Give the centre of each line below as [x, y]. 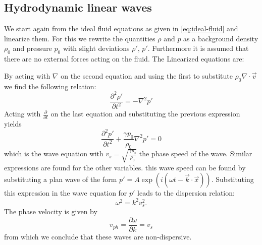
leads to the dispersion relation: [186, 193]
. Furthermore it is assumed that [198, 48]
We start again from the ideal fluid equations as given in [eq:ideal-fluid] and [121, 28]
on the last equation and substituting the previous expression [145, 114]
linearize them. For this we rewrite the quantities [80, 38]
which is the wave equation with [54, 154]
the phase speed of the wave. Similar [196, 154]
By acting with [27, 75]
